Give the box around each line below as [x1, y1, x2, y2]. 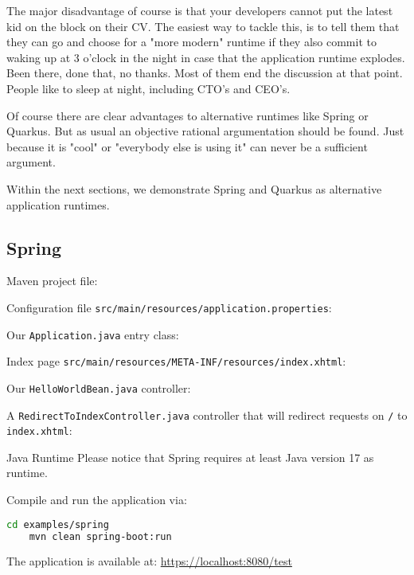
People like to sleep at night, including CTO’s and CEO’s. [6, 80, 291, 96]
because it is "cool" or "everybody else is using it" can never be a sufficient [6, 138, 368, 155]
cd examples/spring [6, 518, 109, 530]
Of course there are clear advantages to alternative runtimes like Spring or [6, 107, 369, 123]
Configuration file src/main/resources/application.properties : [6, 299, 332, 315]
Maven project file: [6, 272, 98, 289]
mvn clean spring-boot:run [29, 530, 172, 542]
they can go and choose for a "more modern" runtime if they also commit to [6, 33, 377, 50]
